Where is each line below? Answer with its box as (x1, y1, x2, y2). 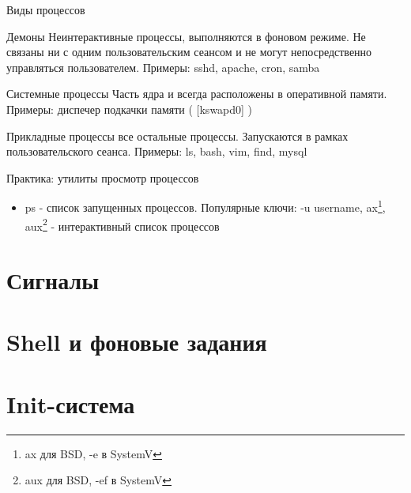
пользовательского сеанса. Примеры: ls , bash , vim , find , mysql (6, 143, 307, 160)
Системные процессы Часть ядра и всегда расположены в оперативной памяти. (6, 85, 387, 102)
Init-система (6, 387, 135, 420)
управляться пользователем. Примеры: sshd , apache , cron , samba (6, 58, 320, 75)
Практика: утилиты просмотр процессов (6, 169, 199, 186)
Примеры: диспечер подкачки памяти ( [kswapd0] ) (6, 100, 253, 117)
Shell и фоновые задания (6, 326, 267, 358)
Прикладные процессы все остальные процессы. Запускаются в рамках (6, 127, 349, 144)
